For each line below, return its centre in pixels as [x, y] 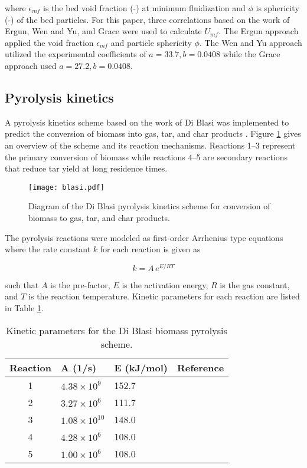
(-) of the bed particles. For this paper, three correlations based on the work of [147, 19]
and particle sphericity [151, 42]
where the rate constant [48, 249]
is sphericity [277, 8]
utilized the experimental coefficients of [76, 54]
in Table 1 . [24, 308]
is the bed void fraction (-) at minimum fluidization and [144, 8]
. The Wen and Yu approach [251, 42]
